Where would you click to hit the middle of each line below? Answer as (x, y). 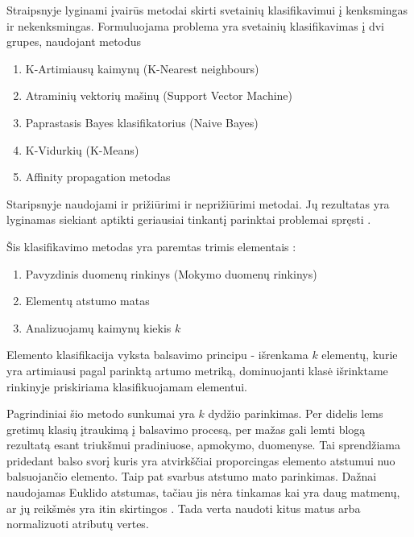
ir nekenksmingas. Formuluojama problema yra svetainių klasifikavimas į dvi (195, 25)
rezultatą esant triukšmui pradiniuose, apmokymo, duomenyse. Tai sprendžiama (204, 445)
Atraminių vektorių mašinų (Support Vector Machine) (159, 95)
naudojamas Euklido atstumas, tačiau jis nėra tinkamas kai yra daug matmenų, (203, 492)
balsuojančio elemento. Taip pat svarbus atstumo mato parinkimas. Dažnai (192, 476)
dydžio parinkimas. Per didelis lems (296, 413)
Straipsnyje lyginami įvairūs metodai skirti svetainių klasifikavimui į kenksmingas (207, 10)
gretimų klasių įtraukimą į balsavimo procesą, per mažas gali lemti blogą (186, 429)
